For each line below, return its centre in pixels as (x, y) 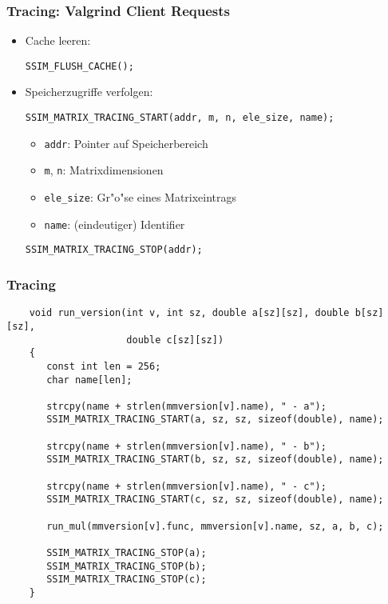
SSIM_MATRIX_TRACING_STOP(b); (127, 566)
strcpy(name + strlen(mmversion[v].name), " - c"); (186, 486)
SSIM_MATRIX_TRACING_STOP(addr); (114, 250)
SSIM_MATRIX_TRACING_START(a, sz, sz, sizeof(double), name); (215, 420)
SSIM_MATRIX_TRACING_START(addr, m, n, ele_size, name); (180, 118)
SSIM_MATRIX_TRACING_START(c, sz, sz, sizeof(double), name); (215, 500)
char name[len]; (89, 380)
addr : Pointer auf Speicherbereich (126, 143)
